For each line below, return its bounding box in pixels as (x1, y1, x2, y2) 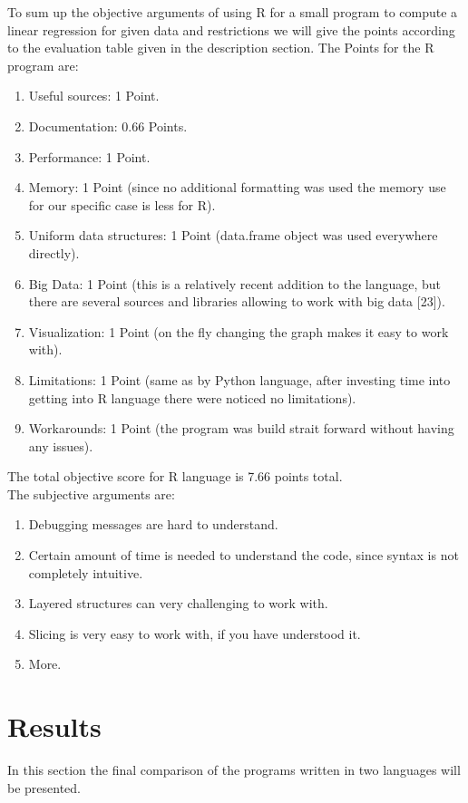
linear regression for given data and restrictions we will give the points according (7, 20, 455, 39)
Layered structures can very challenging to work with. (28, 594, 328, 613)
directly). (28, 243, 80, 262)
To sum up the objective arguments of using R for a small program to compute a (7, 3, 458, 21)
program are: (7, 55, 79, 74)
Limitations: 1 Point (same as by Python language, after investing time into (28, 370, 451, 389)
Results (7, 708, 102, 745)
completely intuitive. (28, 563, 143, 582)
